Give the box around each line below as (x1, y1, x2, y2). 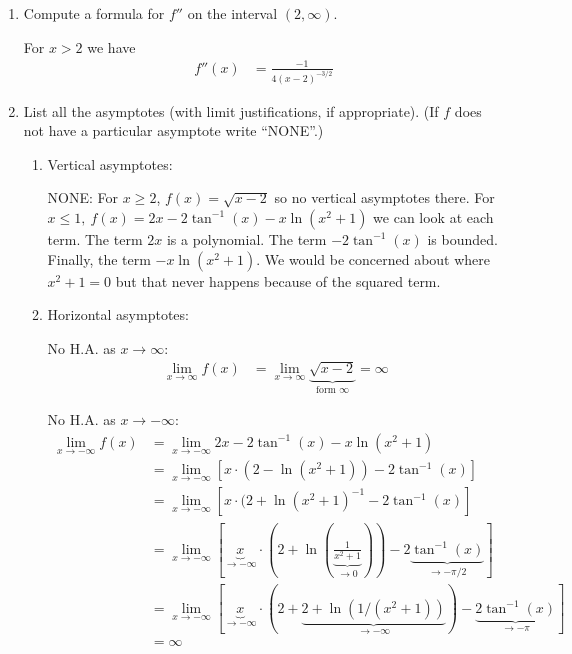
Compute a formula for (23, 3, 165, 23)
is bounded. (427, 228, 498, 249)
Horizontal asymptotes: (47, 304, 189, 325)
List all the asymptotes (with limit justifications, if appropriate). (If (23, 100, 439, 121)
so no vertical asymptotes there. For (274, 187, 495, 208)
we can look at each (373, 206, 494, 227)
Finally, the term (47, 248, 151, 269)
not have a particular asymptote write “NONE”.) (23, 120, 324, 141)
